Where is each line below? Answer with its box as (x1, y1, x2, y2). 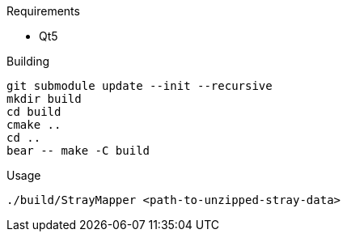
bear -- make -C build (6, 144, 150, 157)
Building (6, 54, 50, 68)
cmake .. (6, 118, 61, 131)
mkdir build (6, 92, 82, 105)
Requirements (6, 4, 80, 18)
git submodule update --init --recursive (6, 79, 273, 92)
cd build (6, 105, 61, 118)
